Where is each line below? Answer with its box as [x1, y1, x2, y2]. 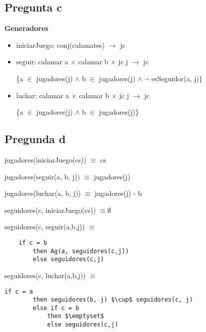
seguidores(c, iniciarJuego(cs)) [4, 204, 96, 215]
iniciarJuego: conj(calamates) [16, 39, 105, 50]
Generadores [4, 23, 49, 33]
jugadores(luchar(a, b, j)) [4, 188, 81, 198]
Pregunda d [4, 131, 66, 147]
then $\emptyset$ [47, 313, 104, 320]
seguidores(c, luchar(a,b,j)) [4, 270, 86, 280]
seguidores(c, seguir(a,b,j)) [4, 221, 85, 232]
